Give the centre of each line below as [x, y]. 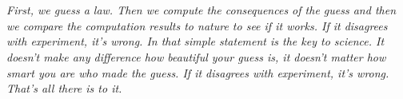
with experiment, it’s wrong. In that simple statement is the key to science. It [196, 41]
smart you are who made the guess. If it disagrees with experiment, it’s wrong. [198, 72]
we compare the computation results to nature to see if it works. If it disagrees [197, 25]
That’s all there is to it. [64, 88]
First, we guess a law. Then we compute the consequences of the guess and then [201, 10]
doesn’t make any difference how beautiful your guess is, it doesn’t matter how [196, 56]
